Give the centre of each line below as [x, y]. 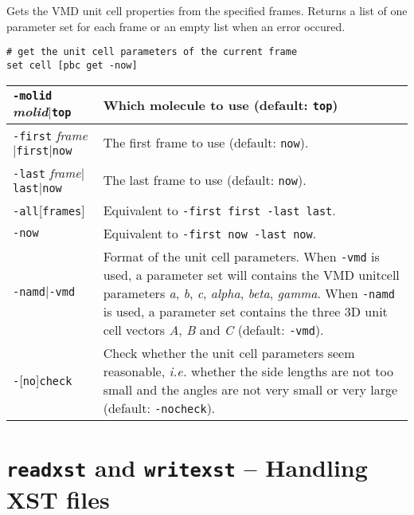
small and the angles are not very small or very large [250, 389]
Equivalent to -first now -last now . [210, 233]
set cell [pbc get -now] [72, 65]
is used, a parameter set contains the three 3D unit [245, 311]
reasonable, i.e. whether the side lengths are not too [248, 371]
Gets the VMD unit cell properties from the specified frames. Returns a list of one [207, 10]
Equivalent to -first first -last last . [219, 210]
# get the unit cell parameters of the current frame [152, 52]
